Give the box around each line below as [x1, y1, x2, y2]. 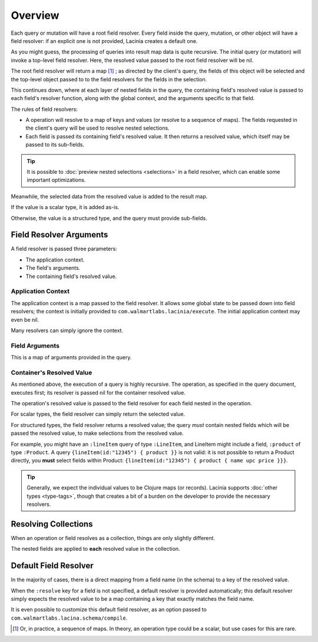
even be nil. [11, 316, 39, 323]
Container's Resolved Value [11, 368, 92, 376]
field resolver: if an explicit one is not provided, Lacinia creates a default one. [11, 37, 198, 44]
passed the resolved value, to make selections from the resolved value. [11, 430, 184, 437]
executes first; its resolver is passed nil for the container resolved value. [11, 389, 185, 396]
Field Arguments [11, 342, 60, 350]
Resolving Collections [11, 519, 93, 529]
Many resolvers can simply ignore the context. [11, 327, 124, 334]
